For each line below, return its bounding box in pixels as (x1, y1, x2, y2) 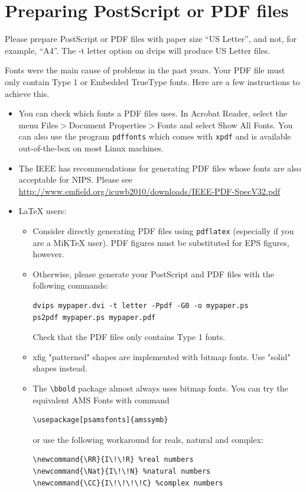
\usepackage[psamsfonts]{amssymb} (32, 416, 168, 425)
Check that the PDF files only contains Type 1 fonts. (32, 331, 226, 343)
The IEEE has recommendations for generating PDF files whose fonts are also (18, 161, 301, 174)
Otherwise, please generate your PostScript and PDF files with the (32, 267, 275, 280)
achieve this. (5, 87, 50, 99)
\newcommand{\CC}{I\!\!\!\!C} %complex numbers (32, 478, 223, 487)
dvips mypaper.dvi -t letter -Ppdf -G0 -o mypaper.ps (32, 301, 249, 310)
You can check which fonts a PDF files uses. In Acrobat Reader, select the (18, 107, 288, 119)
